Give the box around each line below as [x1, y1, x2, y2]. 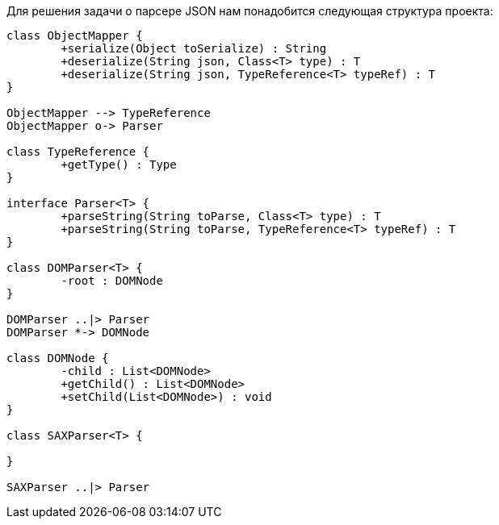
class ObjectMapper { [6, 29, 143, 42]
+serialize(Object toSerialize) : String [61, 42, 327, 55]
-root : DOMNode [61, 274, 163, 287]
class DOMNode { [6, 352, 109, 365]
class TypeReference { [6, 145, 150, 158]
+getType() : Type [61, 158, 177, 171]
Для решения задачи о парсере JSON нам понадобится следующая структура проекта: [6, 4, 493, 18]
